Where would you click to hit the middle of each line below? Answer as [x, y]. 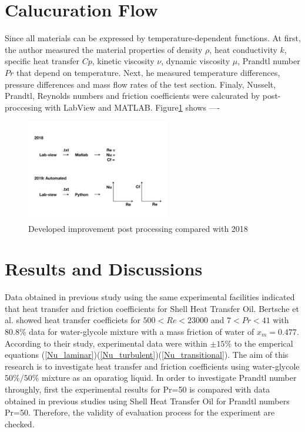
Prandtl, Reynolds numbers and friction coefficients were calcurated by [133, 96]
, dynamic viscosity [196, 61]
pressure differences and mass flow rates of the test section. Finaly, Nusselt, [140, 84]
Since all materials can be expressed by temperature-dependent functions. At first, [153, 38]
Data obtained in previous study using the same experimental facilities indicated [150, 297]
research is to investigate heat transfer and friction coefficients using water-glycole [152, 366]
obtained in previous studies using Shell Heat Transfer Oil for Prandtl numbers [147, 401]
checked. [20, 423]
